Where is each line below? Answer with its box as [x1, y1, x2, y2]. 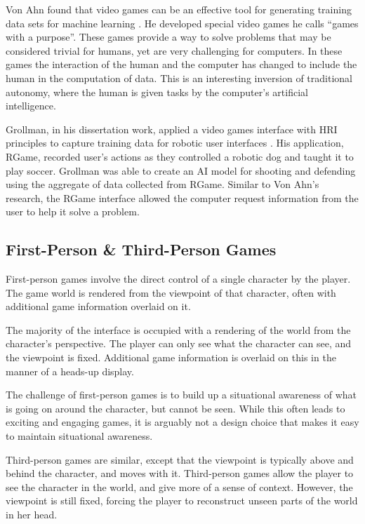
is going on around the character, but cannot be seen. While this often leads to [6, 401, 345, 415]
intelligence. [6, 98, 56, 113]
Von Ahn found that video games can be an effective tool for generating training [6, 2, 352, 16]
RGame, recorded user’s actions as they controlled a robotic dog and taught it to [6, 149, 354, 163]
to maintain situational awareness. [6, 429, 153, 443]
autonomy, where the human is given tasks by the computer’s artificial [6, 84, 308, 99]
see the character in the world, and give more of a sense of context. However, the [6, 479, 353, 494]
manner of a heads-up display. [6, 363, 134, 378]
